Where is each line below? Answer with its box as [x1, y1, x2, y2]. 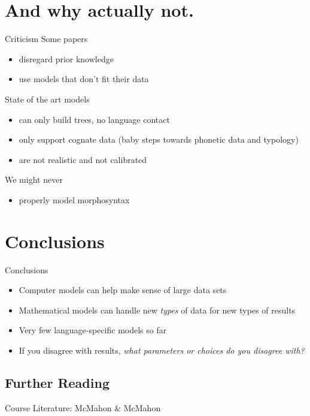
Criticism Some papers [5, 32, 88, 45]
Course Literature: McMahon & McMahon [5, 401, 161, 414]
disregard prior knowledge [19, 52, 114, 65]
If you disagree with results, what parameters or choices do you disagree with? [19, 343, 305, 356]
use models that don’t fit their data [19, 73, 149, 85]
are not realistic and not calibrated [19, 153, 147, 165]
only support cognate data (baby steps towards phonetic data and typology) [19, 133, 299, 146]
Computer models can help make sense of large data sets [19, 284, 227, 296]
